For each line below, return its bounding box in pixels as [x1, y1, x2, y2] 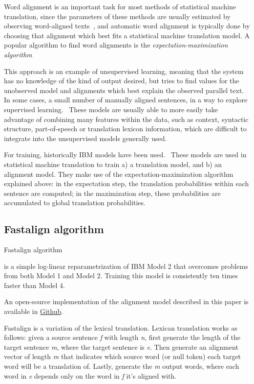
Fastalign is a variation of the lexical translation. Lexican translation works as [4, 322, 237, 333]
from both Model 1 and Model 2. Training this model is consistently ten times [4, 270, 238, 281]
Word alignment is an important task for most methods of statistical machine [4, 1, 236, 11]
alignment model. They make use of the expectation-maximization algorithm [4, 168, 233, 179]
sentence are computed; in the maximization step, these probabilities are [4, 188, 221, 198]
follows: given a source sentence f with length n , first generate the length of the [4, 332, 240, 342]
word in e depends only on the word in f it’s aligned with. [4, 370, 177, 381]
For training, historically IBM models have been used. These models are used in [4, 149, 247, 160]
